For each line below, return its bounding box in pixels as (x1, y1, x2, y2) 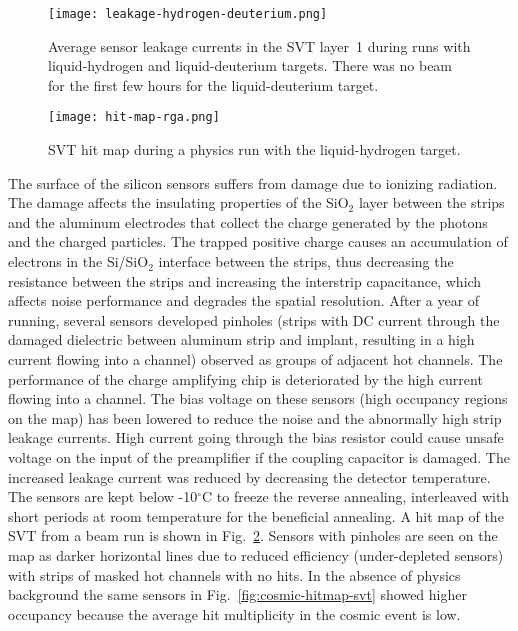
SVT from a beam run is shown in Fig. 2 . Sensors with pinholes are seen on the (8, 525, 498, 546)
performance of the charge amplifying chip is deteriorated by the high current (8, 368, 483, 389)
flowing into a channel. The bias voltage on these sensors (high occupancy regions (8, 388, 508, 409)
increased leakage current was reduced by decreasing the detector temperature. (8, 466, 491, 487)
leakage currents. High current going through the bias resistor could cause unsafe (8, 427, 504, 448)
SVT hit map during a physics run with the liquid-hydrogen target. (48, 139, 461, 160)
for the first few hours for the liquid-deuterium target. (48, 74, 379, 95)
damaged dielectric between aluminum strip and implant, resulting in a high (8, 329, 475, 350)
